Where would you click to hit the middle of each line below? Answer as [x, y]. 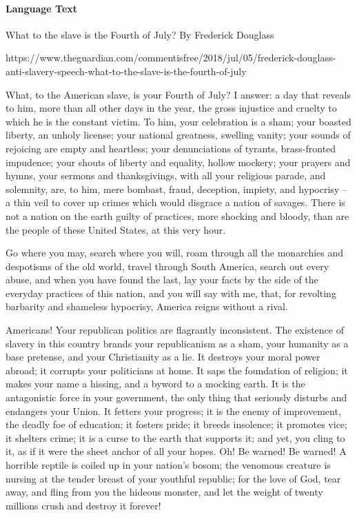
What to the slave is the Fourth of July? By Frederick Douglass [140, 34]
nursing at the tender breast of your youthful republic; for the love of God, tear [173, 478]
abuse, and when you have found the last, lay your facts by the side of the [162, 280]
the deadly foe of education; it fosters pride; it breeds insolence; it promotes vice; [176, 424]
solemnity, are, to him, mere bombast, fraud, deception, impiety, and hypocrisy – [176, 189]
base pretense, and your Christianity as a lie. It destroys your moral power [163, 357]
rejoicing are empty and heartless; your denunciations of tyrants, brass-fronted [171, 148]
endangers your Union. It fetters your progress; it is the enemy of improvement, [173, 410]
